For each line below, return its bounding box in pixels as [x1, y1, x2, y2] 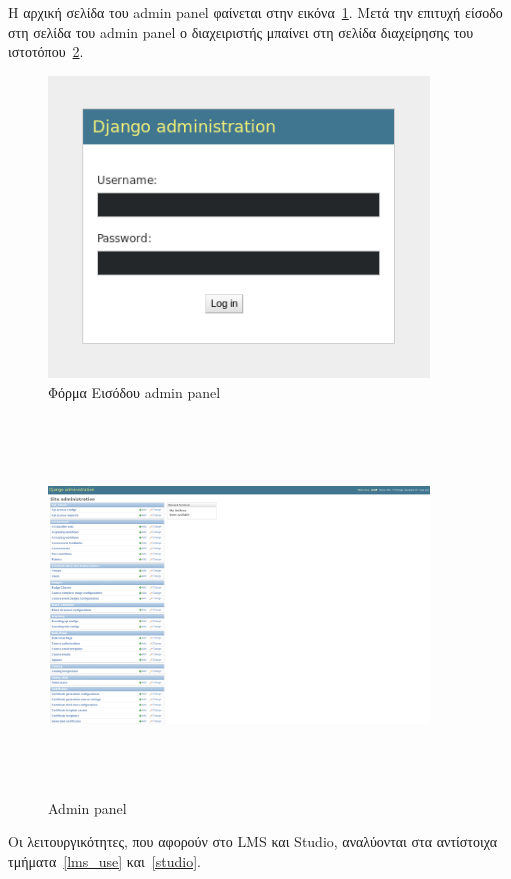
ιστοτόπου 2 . [8, 41, 84, 62]
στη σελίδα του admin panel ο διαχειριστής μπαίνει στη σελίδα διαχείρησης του [8, 21, 474, 42]
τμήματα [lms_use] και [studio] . [8, 851, 201, 872]
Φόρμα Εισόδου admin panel [48, 381, 221, 402]
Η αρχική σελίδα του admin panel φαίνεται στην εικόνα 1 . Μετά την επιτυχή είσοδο [8, 2, 503, 22]
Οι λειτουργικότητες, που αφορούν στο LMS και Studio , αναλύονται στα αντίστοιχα [8, 831, 497, 852]
